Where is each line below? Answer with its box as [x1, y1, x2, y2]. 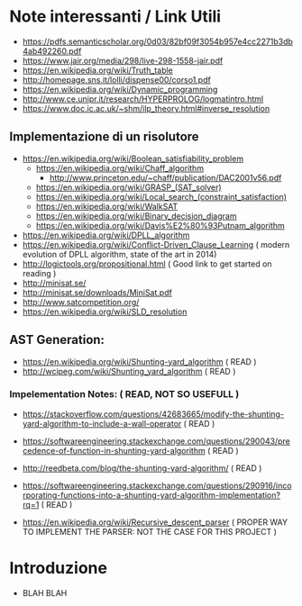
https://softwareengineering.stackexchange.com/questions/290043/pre [22, 435, 291, 447]
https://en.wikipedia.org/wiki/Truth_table [22, 65, 174, 76]
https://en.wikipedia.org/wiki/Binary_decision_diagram [35, 210, 237, 222]
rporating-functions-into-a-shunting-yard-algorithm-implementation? [22, 489, 281, 501]
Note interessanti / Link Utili [9, 6, 222, 27]
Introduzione [9, 558, 108, 578]
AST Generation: [9, 332, 105, 348]
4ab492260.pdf [22, 45, 82, 56]
